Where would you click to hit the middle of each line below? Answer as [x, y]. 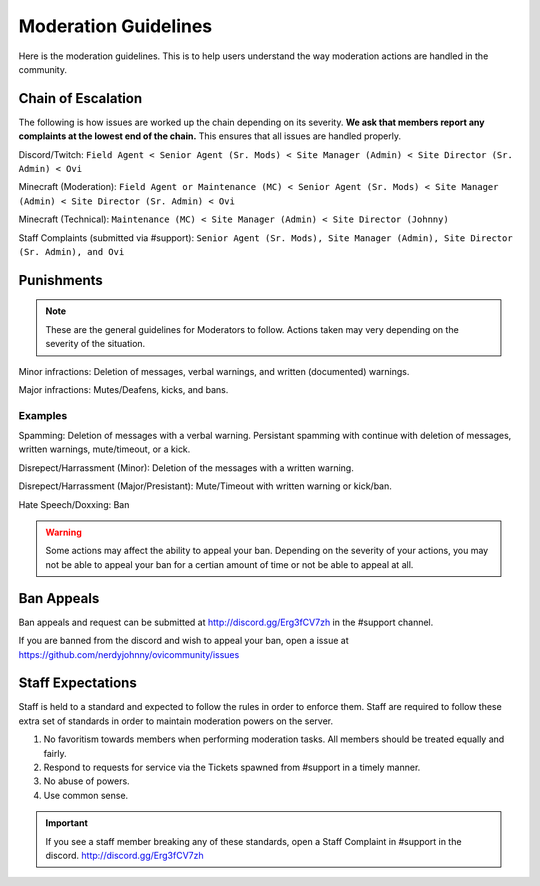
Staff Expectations [77, 683]
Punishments [61, 280]
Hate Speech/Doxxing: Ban [74, 504]
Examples [43, 415]
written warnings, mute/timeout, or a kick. [104, 449]
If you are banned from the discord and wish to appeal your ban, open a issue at [183, 641]
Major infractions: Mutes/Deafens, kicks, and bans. [123, 389]
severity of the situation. [95, 344]
